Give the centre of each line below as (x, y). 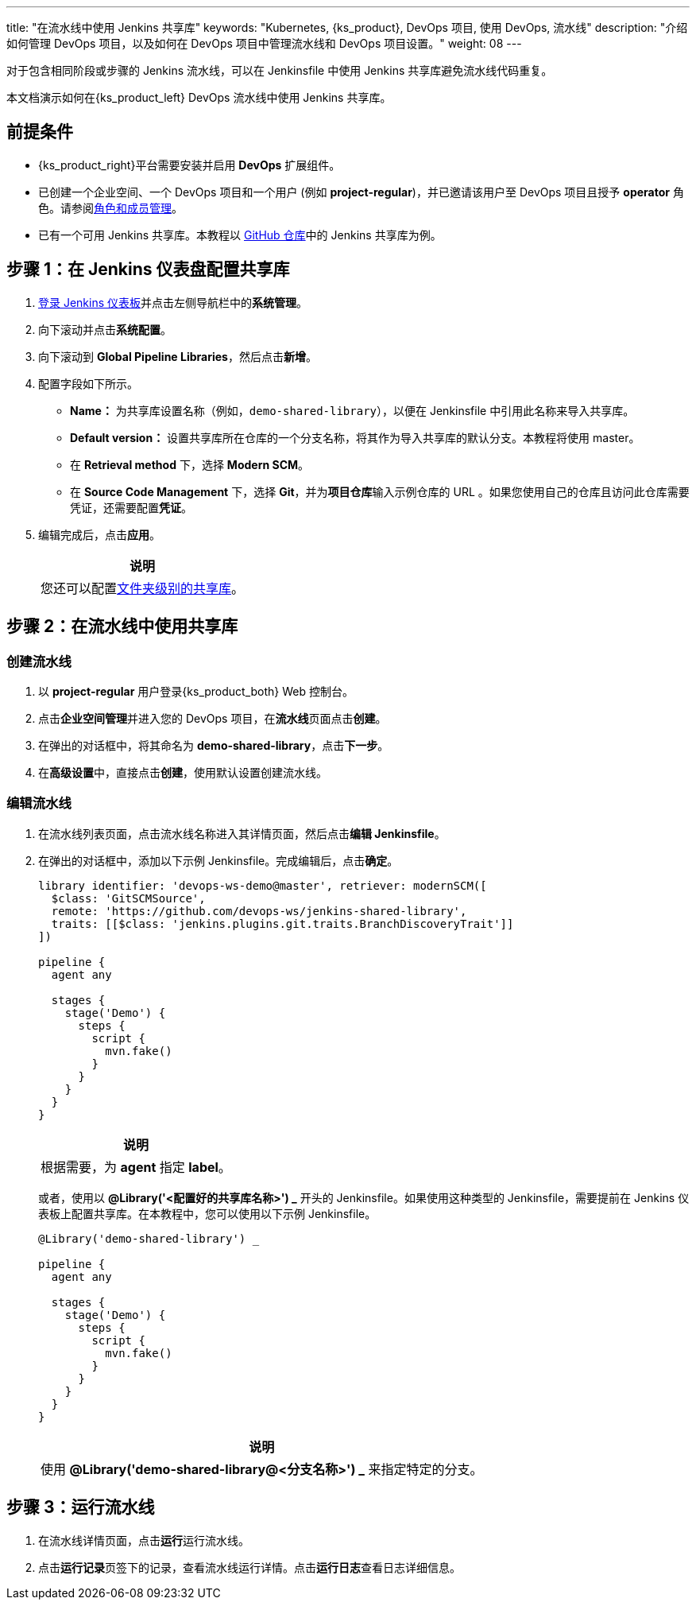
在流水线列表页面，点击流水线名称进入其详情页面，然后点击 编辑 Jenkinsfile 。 (242, 833)
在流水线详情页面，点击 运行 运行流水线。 (144, 1540)
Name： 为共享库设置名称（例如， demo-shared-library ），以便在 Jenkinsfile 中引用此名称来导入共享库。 (352, 410)
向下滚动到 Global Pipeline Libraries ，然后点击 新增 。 (178, 356)
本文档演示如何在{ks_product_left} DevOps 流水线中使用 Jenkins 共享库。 (199, 97)
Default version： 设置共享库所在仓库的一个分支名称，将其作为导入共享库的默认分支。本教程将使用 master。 (355, 437)
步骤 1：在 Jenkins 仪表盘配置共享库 (148, 270)
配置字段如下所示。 (88, 383)
